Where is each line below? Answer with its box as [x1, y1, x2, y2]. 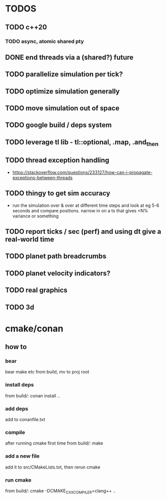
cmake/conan [5, 323, 64, 334]
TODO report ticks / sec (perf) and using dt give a [5, 227, 162, 236]
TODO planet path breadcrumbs [5, 252, 107, 261]
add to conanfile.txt [5, 417, 45, 423]
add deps [5, 405, 28, 412]
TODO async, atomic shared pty [5, 38, 84, 45]
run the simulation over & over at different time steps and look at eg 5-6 [12, 202, 160, 208]
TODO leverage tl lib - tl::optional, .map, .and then [5, 138, 159, 148]
